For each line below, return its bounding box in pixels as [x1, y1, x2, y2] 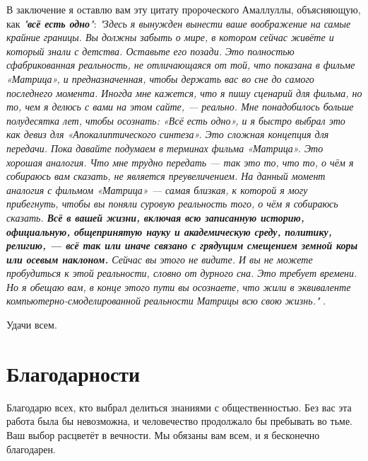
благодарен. [6, 441, 56, 456]
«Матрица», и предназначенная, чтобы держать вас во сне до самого [6, 71, 314, 86]
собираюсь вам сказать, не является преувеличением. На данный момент [6, 169, 326, 183]
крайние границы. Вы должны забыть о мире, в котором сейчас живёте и [6, 30, 334, 45]
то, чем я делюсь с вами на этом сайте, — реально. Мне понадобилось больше [6, 99, 354, 114]
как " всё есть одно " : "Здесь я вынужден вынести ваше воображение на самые [6, 16, 351, 30]
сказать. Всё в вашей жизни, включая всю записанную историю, [6, 210, 304, 224]
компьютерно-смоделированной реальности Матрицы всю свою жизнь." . [6, 293, 326, 308]
